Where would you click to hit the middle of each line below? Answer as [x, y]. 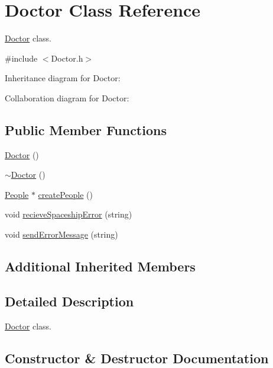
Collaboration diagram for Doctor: [67, 97]
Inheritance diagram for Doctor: [63, 78]
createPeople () [65, 194]
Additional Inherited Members [100, 266]
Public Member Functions [86, 129]
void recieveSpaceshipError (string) [69, 214]
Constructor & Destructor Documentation [137, 358]
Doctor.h [67, 58]
